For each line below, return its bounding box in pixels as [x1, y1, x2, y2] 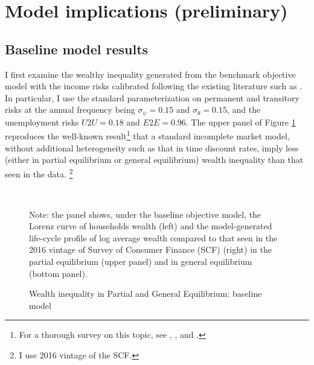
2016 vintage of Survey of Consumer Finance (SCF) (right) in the [29, 243, 272, 256]
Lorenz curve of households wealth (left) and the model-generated [29, 220, 272, 232]
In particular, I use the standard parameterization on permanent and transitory [5, 91, 300, 104]
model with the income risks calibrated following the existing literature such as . [5, 80, 303, 92]
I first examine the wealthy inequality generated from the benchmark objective [5, 68, 296, 80]
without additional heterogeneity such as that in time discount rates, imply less [5, 141, 299, 154]
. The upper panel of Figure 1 [185, 115, 296, 128]
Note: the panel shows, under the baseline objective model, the [29, 208, 261, 220]
